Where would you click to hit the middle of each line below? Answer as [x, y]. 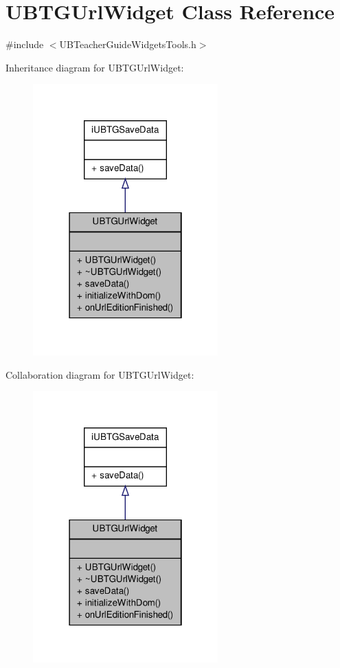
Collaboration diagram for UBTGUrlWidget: [100, 374]
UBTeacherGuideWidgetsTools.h [128, 44]
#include [25, 44]
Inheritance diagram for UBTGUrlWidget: [95, 67]
